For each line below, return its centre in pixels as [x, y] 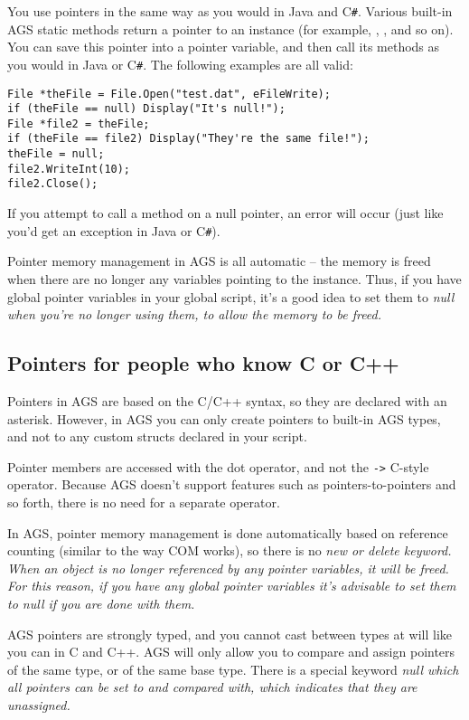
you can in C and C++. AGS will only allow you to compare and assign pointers [231, 652]
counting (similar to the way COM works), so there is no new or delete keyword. [230, 550]
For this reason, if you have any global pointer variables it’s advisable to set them [232, 586]
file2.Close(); [53, 184]
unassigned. [39, 704]
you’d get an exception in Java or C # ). [114, 230]
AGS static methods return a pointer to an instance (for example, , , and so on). [230, 28]
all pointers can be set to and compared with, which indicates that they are [212, 687]
